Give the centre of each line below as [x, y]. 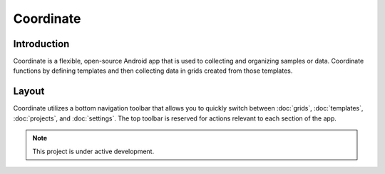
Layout [29, 92]
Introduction [41, 44]
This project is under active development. [93, 151]
